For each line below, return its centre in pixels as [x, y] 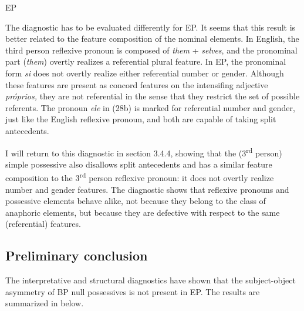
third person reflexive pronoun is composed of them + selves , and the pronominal [151, 50]
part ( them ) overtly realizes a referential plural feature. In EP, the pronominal [146, 61]
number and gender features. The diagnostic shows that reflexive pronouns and [147, 189]
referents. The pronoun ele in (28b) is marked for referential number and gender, [150, 107]
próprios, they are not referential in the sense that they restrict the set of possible [153, 96]
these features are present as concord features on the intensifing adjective [137, 84]
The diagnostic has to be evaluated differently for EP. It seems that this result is [151, 27]
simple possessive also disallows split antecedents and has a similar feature [139, 164]
